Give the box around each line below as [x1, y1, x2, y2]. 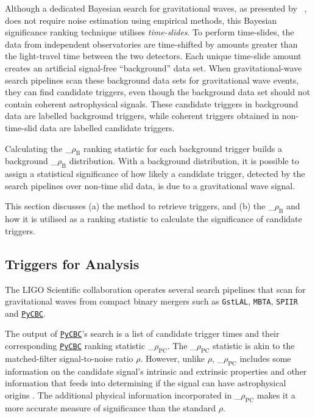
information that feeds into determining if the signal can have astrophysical [5, 377, 286, 389]
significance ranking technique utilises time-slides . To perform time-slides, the [5, 26, 294, 38]
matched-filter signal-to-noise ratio [5, 351, 133, 364]
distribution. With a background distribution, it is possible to [69, 154, 299, 167]
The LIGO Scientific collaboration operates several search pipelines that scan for [5, 283, 306, 295]
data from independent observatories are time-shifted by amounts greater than [5, 37, 298, 50]
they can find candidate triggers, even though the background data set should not [5, 85, 310, 98]
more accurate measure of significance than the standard [5, 401, 216, 414]
